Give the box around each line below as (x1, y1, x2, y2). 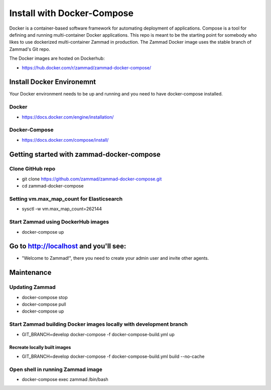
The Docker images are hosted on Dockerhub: (9, 55, 105, 61)
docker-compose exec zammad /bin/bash (22, 376, 109, 382)
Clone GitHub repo (9, 165, 56, 172)
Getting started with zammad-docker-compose (9, 150, 161, 158)
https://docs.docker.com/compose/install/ (22, 137, 109, 143)
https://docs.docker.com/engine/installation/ (22, 114, 114, 120)
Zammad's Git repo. (9, 46, 50, 52)
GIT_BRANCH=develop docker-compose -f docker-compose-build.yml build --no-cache (22, 353, 205, 359)
